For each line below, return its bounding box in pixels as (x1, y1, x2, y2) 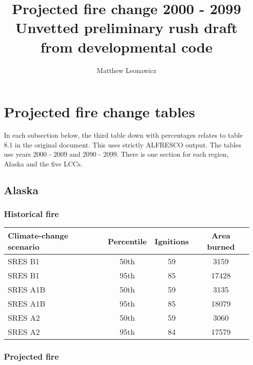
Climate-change (8, 230, 69, 241)
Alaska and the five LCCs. (4, 158, 83, 168)
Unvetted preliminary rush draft (15, 18, 238, 37)
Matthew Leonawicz (96, 65, 157, 75)
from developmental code (40, 36, 213, 56)
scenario (8, 241, 39, 253)
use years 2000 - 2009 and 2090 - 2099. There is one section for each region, (4, 149, 229, 159)
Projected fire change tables (4, 102, 195, 122)
